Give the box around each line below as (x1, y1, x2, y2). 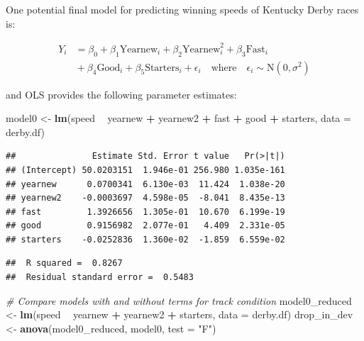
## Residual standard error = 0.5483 (6, 272, 194, 283)
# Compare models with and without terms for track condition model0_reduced (6, 293, 352, 308)
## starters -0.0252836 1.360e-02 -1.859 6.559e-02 (6, 234, 285, 245)
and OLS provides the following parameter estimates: (6, 86, 237, 101)
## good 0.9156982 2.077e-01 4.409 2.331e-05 (6, 220, 285, 231)
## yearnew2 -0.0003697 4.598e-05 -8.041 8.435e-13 (6, 193, 285, 203)
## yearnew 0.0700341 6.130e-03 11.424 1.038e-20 (6, 179, 285, 189)
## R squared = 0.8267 (6, 258, 123, 269)
